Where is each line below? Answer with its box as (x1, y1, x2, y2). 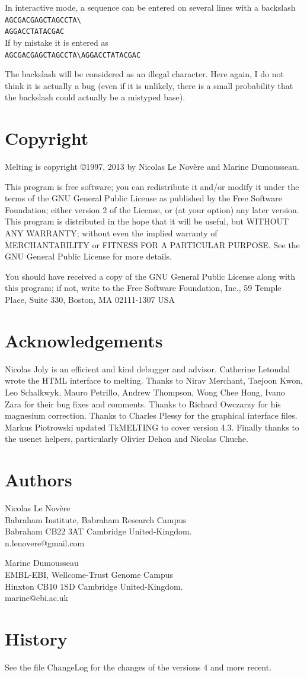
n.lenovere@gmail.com (5, 536, 85, 549)
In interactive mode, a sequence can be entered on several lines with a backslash (5, 1, 296, 13)
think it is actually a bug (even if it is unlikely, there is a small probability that (5, 79, 293, 91)
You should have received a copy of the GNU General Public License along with (5, 270, 296, 282)
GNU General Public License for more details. (5, 250, 172, 262)
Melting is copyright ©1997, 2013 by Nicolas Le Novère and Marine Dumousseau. (5, 160, 299, 173)
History (5, 626, 68, 650)
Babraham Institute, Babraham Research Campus (5, 513, 187, 526)
